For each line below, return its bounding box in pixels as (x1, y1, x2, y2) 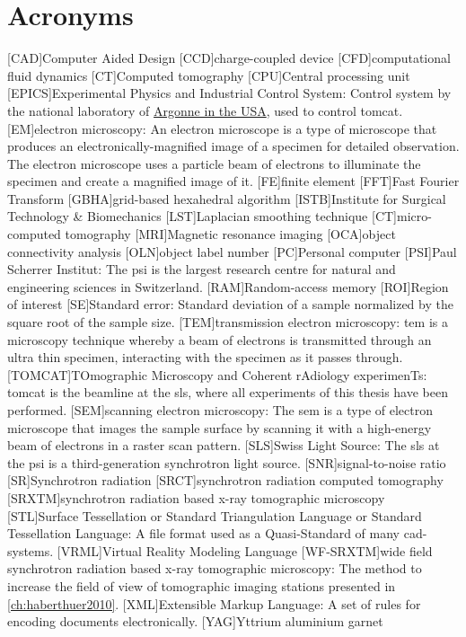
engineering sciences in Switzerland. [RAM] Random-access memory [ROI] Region (7, 277, 449, 296)
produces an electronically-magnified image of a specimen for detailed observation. (7, 137, 460, 155)
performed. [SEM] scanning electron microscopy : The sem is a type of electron (7, 401, 433, 419)
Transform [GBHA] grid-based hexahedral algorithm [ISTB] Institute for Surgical (7, 189, 446, 208)
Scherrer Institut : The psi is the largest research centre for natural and (7, 260, 396, 279)
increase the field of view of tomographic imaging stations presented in (7, 576, 396, 595)
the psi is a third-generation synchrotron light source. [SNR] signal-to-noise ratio (7, 453, 446, 472)
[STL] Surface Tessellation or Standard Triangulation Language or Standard (7, 506, 422, 525)
